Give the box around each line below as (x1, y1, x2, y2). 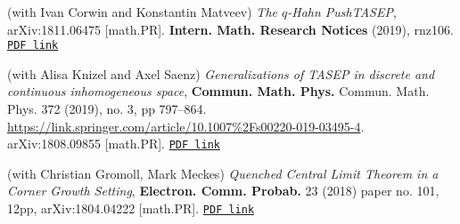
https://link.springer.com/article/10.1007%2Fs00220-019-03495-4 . (7, 116, 365, 135)
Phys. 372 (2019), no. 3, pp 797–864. (7, 100, 207, 118)
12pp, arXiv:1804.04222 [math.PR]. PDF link (7, 199, 255, 218)
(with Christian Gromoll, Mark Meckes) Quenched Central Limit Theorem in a (7, 164, 439, 182)
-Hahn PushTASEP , (287, 3, 397, 20)
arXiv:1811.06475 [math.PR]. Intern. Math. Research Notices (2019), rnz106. (7, 20, 454, 38)
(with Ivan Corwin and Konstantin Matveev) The (7, 3, 277, 20)
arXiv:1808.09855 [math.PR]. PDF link (7, 134, 220, 153)
